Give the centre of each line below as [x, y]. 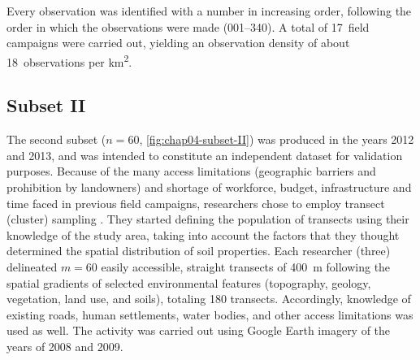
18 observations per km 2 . [69, 60]
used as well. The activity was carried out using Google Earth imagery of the [199, 330]
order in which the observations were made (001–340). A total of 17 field [188, 26]
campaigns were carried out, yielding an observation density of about [178, 43]
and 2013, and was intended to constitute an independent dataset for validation [205, 155]
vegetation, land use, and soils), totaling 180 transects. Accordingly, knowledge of [209, 299]
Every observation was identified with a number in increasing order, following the [209, 11]
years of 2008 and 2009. [65, 346]
